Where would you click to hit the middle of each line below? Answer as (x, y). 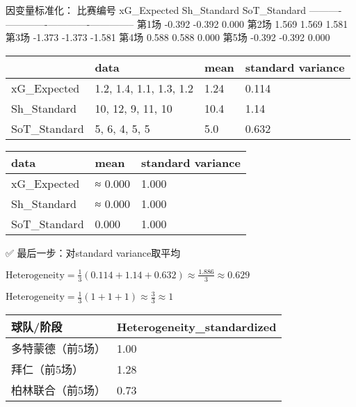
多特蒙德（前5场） (59, 349)
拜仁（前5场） (48, 369)
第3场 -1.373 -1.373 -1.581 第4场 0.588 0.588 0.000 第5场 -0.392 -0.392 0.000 (168, 37)
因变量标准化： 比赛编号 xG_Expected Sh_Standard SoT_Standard (156, 10)
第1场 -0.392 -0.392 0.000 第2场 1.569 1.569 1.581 (242, 23)
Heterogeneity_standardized (197, 326)
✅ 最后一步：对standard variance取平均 (93, 252)
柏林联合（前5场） (59, 390)
